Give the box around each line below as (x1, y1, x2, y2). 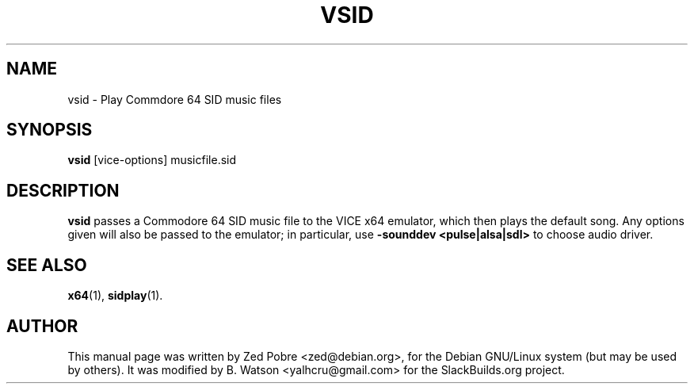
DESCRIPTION (6, 180, 120, 201)
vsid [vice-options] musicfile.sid (67, 153, 237, 167)
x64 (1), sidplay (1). (67, 289, 163, 303)
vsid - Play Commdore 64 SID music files (67, 92, 282, 106)
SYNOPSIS (6, 120, 93, 140)
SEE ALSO (6, 254, 87, 275)
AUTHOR (6, 315, 78, 336)
